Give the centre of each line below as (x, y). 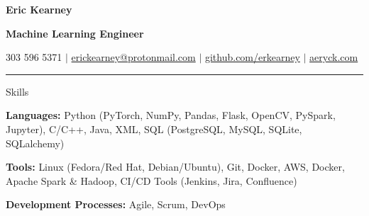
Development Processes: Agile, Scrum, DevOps (116, 204)
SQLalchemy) (35, 143)
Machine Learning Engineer (75, 33)
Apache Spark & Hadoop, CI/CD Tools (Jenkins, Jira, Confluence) (152, 180)
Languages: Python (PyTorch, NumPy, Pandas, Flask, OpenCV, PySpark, (171, 115)
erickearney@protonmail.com (133, 57)
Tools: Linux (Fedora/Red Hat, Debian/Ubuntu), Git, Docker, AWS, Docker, (175, 167)
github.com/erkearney (252, 57)
